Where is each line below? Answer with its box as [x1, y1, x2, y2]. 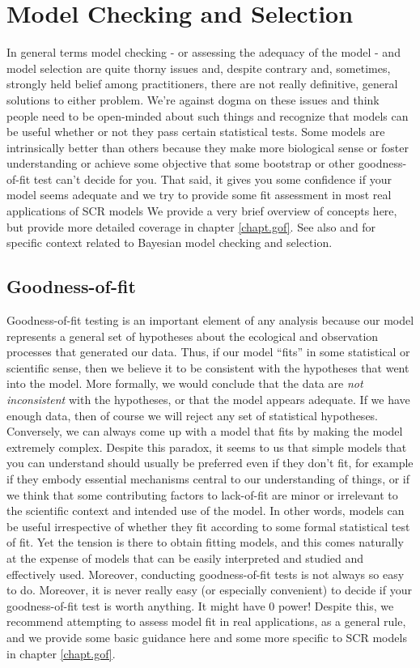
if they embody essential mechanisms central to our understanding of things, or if [6, 470, 410, 487]
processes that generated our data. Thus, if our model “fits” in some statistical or [6, 343, 410, 360]
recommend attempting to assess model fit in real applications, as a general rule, [6, 613, 406, 630]
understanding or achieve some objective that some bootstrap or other [6, 155, 355, 172]
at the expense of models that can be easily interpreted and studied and [6, 549, 363, 566]
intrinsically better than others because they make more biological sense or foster [6, 138, 409, 155]
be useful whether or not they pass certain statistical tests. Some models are [6, 123, 385, 140]
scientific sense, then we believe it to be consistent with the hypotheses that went [6, 359, 409, 376]
